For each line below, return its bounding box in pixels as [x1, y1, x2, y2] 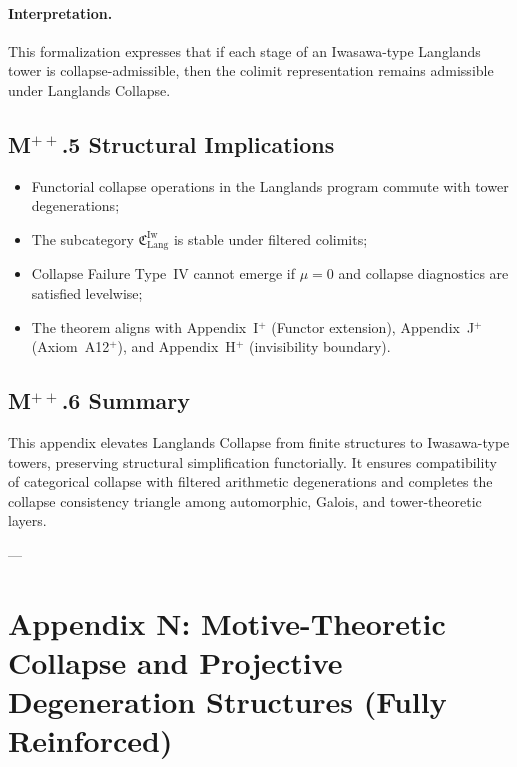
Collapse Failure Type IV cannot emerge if [31, 263, 296, 284]
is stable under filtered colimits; [173, 228, 368, 249]
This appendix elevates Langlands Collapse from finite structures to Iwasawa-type [8, 432, 510, 452]
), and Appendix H [117, 336, 236, 357]
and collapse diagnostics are [338, 263, 509, 284]
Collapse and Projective [8, 641, 343, 682]
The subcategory [31, 228, 134, 249]
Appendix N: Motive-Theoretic [8, 602, 446, 643]
